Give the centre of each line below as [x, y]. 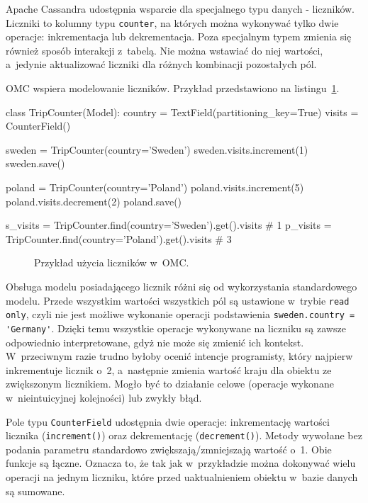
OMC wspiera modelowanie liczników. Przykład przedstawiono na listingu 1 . [173, 88]
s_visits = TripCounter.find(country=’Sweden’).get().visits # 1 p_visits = [169, 225]
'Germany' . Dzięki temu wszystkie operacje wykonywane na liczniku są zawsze [176, 328]
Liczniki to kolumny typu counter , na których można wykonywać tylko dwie [172, 22]
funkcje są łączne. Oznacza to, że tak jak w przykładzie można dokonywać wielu [181, 463]
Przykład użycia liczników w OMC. [112, 262]
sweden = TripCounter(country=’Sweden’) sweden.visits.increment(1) [157, 149]
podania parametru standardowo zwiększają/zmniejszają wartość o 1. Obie [169, 449]
